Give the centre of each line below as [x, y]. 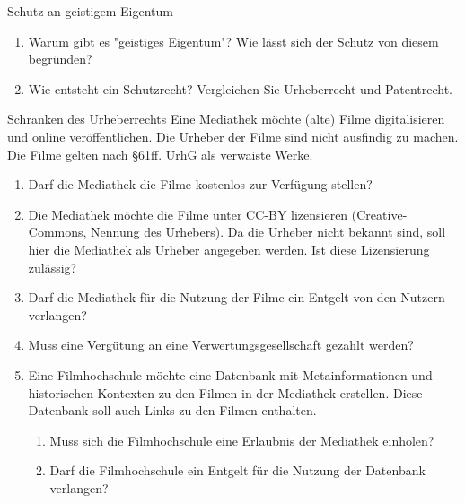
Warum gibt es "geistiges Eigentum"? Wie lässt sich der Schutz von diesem [233, 41]
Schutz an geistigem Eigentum [90, 11]
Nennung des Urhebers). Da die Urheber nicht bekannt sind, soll [268, 232]
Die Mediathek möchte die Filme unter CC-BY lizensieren [188, 214]
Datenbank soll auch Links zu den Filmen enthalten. [172, 410]
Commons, [57, 232]
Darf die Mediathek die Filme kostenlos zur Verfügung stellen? [200, 184]
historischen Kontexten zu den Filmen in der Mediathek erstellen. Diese [225, 392]
